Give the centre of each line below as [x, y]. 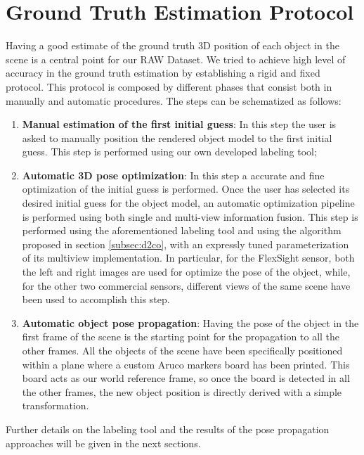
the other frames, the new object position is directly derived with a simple [182, 391]
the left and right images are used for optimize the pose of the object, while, [186, 272]
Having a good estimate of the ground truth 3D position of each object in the [173, 45]
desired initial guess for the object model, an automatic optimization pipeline [188, 203]
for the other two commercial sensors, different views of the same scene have [186, 285]
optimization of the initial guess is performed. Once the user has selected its [186, 189]
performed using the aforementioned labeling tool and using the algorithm [182, 230]
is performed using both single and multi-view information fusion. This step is [190, 216]
